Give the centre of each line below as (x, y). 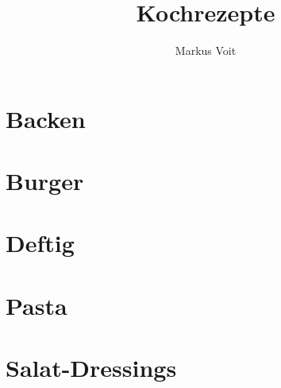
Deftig (40, 243)
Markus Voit (206, 50)
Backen (46, 118)
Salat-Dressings (91, 368)
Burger (45, 181)
